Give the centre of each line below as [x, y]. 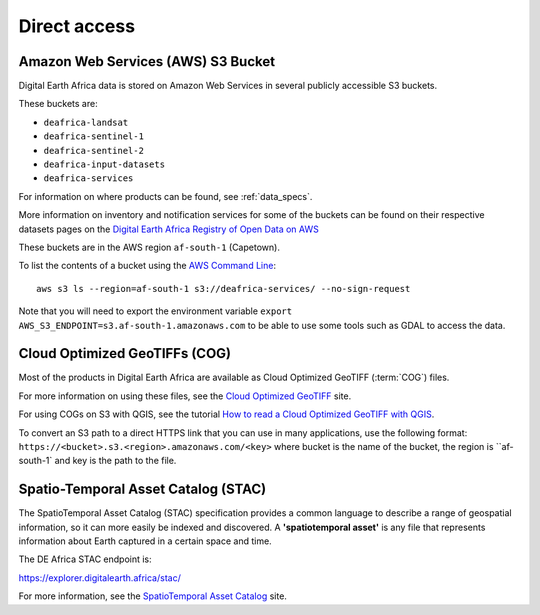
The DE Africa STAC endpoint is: [85, 559]
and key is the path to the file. [115, 461]
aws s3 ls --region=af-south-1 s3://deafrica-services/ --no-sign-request [223, 288]
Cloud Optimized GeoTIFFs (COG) [125, 353]
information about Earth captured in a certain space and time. [145, 541]
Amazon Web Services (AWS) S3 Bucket [146, 61]
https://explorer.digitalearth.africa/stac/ [100, 577]
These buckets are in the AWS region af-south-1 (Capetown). [149, 247]
